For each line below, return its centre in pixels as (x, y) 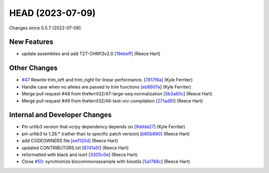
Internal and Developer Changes (61, 115)
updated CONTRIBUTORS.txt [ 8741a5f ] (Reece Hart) (75, 148)
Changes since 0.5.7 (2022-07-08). (46, 28)
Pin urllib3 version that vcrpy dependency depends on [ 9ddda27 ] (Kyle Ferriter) (103, 127)
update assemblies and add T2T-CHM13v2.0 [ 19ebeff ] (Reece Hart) (91, 54)
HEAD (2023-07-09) (52, 13)
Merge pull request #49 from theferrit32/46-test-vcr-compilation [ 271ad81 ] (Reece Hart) (112, 101)
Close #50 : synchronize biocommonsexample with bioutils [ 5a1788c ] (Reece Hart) (106, 162)
